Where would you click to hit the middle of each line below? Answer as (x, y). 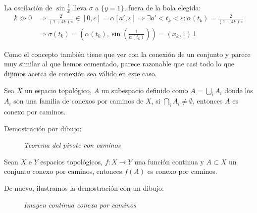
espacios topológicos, (72, 161)
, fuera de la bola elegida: (162, 7)
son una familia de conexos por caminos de (78, 101)
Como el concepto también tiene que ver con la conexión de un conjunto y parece (127, 54)
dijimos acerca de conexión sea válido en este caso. (80, 73)
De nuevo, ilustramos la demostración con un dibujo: (84, 188)
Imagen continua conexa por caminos (80, 204)
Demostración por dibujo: (43, 128)
